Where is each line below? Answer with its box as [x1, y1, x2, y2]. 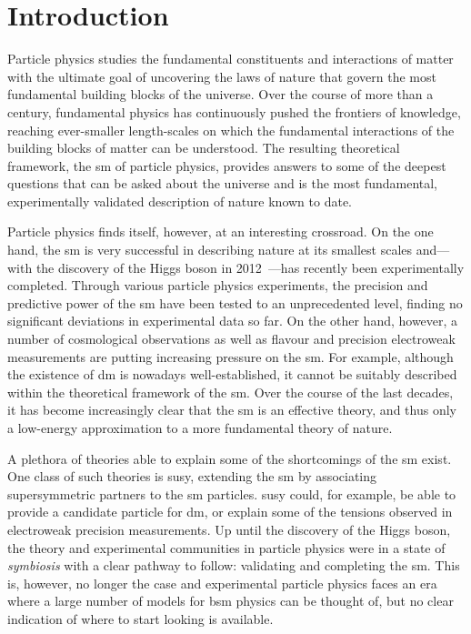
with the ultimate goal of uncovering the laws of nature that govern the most [7, 66, 436, 86]
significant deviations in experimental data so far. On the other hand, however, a [7, 311, 458, 330]
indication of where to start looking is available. [7, 609, 274, 628]
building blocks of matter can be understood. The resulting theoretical [7, 138, 400, 157]
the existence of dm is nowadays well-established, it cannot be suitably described [7, 365, 457, 384]
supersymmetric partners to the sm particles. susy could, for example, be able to [7, 484, 456, 503]
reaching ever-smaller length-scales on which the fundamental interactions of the [7, 120, 455, 139]
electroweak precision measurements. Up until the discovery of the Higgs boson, [7, 519, 451, 538]
